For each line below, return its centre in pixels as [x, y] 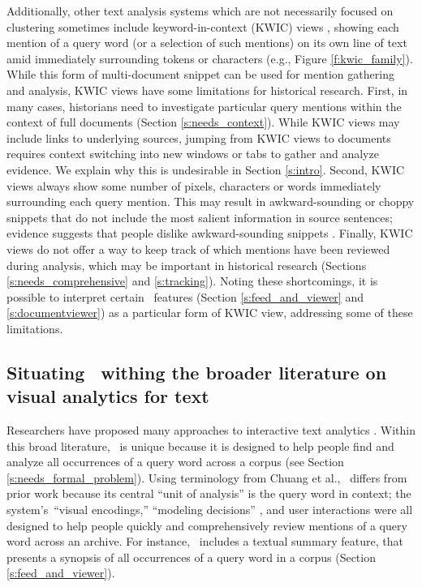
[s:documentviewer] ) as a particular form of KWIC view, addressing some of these [210, 313]
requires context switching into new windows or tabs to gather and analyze [193, 154]
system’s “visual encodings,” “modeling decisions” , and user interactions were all [210, 510]
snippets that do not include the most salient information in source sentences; [200, 217]
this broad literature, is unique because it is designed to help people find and [200, 446]
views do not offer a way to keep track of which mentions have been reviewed [198, 249]
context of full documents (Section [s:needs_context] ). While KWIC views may [203, 122]
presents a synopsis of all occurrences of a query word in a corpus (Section [191, 557]
